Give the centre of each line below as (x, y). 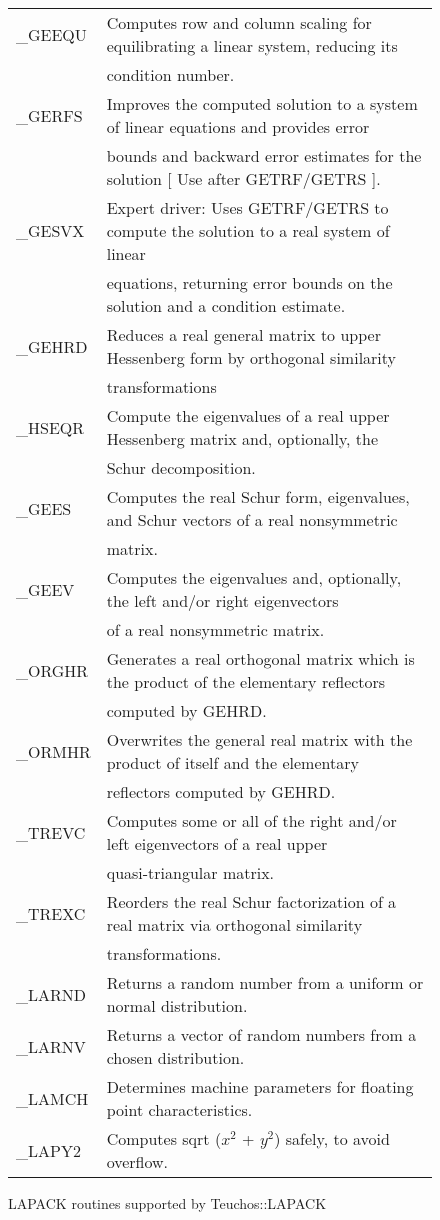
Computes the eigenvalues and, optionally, (254, 577)
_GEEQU (51, 34)
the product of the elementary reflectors (246, 681)
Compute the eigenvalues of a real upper (248, 415)
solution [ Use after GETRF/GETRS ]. (243, 178)
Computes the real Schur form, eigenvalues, (258, 496)
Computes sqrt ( (164, 1138)
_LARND (51, 994)
